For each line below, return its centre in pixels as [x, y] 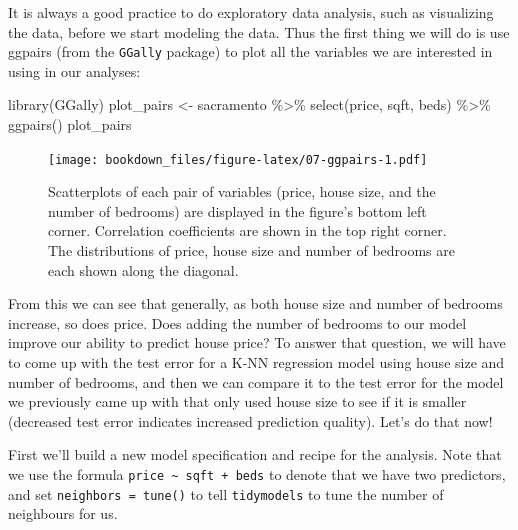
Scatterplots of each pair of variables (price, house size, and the [242, 191]
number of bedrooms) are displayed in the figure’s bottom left [237, 210]
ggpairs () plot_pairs [70, 124]
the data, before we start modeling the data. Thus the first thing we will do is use [259, 31]
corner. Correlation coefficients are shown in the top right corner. [247, 230]
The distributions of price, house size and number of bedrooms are [251, 250]
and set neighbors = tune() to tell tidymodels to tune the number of [226, 493]
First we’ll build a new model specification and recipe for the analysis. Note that [255, 454]
